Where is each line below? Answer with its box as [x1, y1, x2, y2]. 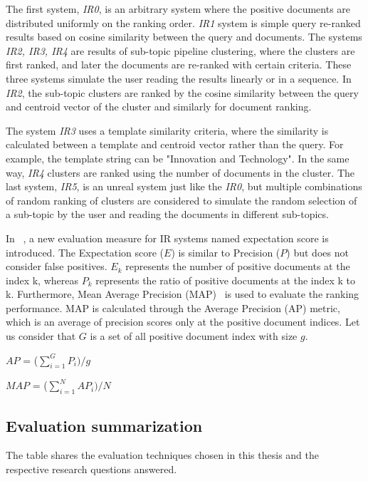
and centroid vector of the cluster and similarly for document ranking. [6, 99, 312, 114]
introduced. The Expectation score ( [6, 244, 164, 259]
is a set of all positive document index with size [90, 329, 298, 343]
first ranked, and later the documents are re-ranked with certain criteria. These [6, 57, 352, 72]
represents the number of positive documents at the [125, 259, 350, 274]
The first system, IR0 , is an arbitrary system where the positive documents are [6, 1, 351, 16]
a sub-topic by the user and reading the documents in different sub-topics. [6, 207, 329, 222]
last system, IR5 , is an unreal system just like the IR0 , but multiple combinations [6, 179, 362, 194]
